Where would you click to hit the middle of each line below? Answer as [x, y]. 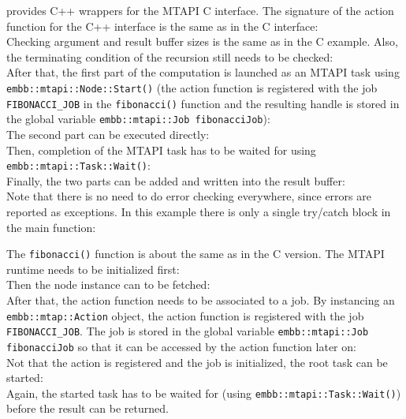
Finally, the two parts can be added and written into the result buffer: [176, 180]
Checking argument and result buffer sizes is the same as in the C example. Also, [202, 41]
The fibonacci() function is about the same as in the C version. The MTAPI [196, 254]
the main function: [51, 227]
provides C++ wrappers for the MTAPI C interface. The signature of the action [200, 10]
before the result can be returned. [88, 408]
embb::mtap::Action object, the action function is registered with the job [185, 315]
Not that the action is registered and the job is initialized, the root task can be [197, 362]
